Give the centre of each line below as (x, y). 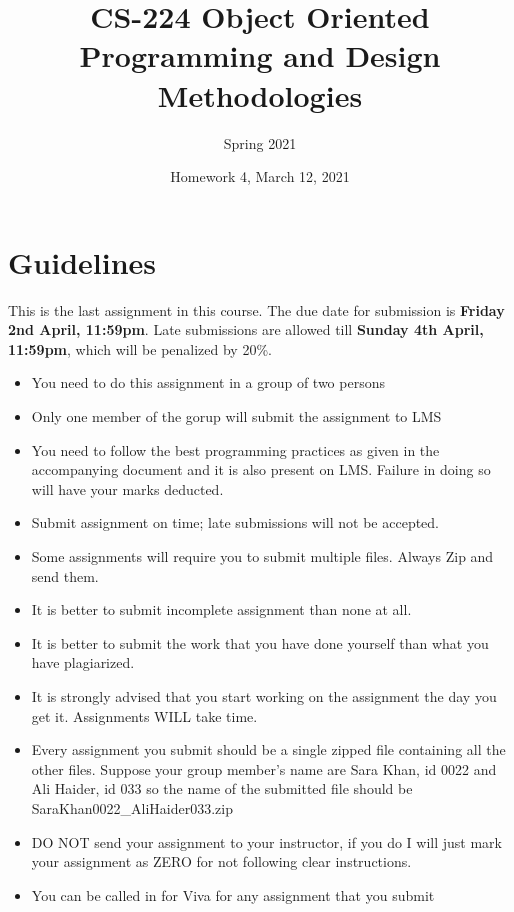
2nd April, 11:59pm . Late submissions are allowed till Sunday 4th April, (246, 329)
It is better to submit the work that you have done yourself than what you (260, 642)
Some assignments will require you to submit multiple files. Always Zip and (262, 555)
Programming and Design (260, 55)
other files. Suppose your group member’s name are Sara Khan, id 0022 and (264, 768)
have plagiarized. (83, 662)
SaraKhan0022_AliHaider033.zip (132, 807)
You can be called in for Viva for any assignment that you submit (233, 894)
